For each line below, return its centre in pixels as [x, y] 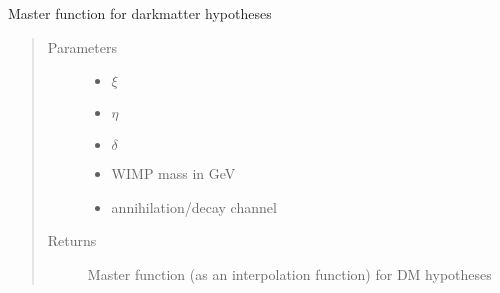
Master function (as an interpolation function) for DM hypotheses [289, 273]
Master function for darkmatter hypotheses [140, 13]
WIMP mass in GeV [173, 173]
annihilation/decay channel [194, 206]
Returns [72, 240]
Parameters [82, 46]
